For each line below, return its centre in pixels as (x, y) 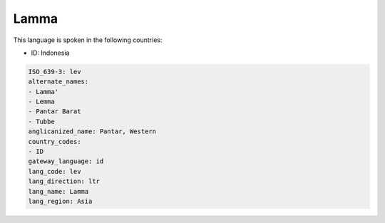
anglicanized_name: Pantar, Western (92, 131)
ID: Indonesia (50, 53)
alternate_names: (58, 82)
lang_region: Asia (60, 201)
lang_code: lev (55, 171)
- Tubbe (41, 121)
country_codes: (55, 141)
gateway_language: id (66, 161)
